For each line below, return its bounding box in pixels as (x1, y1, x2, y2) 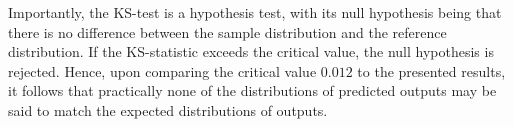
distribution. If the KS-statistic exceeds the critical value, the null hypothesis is (8, 41, 494, 62)
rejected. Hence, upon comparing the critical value (8, 60, 317, 81)
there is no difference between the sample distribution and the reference (8, 21, 447, 42)
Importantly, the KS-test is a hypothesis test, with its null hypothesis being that (8, 2, 502, 22)
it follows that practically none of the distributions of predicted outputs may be (8, 80, 497, 101)
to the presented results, (357, 60, 506, 81)
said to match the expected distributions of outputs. (8, 99, 328, 120)
